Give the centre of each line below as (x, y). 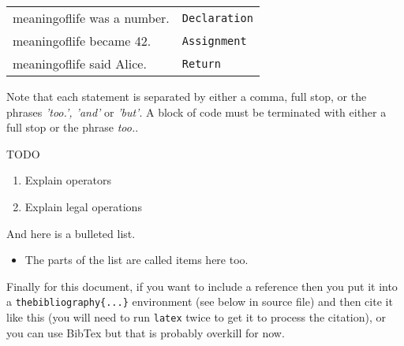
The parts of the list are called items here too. (137, 260)
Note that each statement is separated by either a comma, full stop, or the (187, 96)
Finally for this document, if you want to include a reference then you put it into (202, 286)
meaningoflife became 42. (82, 41)
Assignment (214, 41)
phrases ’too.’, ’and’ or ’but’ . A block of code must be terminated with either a (196, 112)
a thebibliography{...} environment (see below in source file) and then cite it (200, 301)
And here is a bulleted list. (71, 233)
